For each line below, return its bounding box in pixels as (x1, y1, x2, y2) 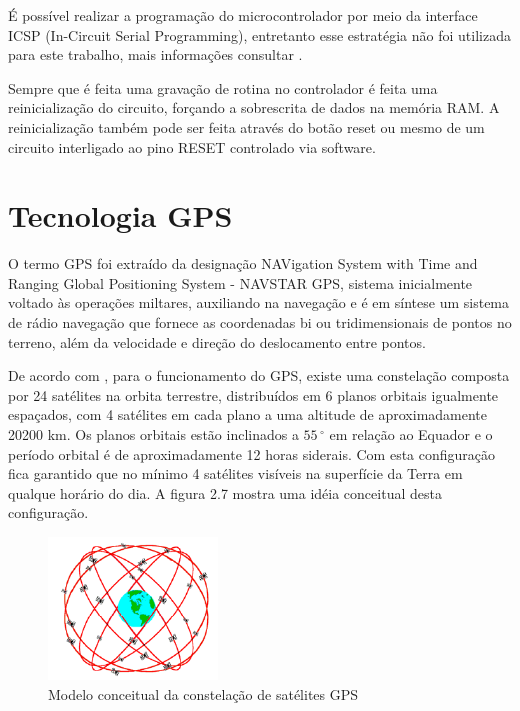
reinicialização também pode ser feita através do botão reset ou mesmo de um (8, 116, 485, 137)
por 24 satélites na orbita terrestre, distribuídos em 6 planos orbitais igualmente (8, 384, 499, 405)
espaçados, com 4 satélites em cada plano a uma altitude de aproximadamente (8, 404, 488, 425)
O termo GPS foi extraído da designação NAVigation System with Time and (8, 253, 478, 274)
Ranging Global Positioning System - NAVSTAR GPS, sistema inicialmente (8, 272, 473, 293)
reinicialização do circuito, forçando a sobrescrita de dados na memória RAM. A (8, 97, 500, 118)
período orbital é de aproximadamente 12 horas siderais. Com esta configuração (8, 443, 496, 464)
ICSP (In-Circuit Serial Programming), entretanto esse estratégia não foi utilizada (8, 24, 511, 45)
